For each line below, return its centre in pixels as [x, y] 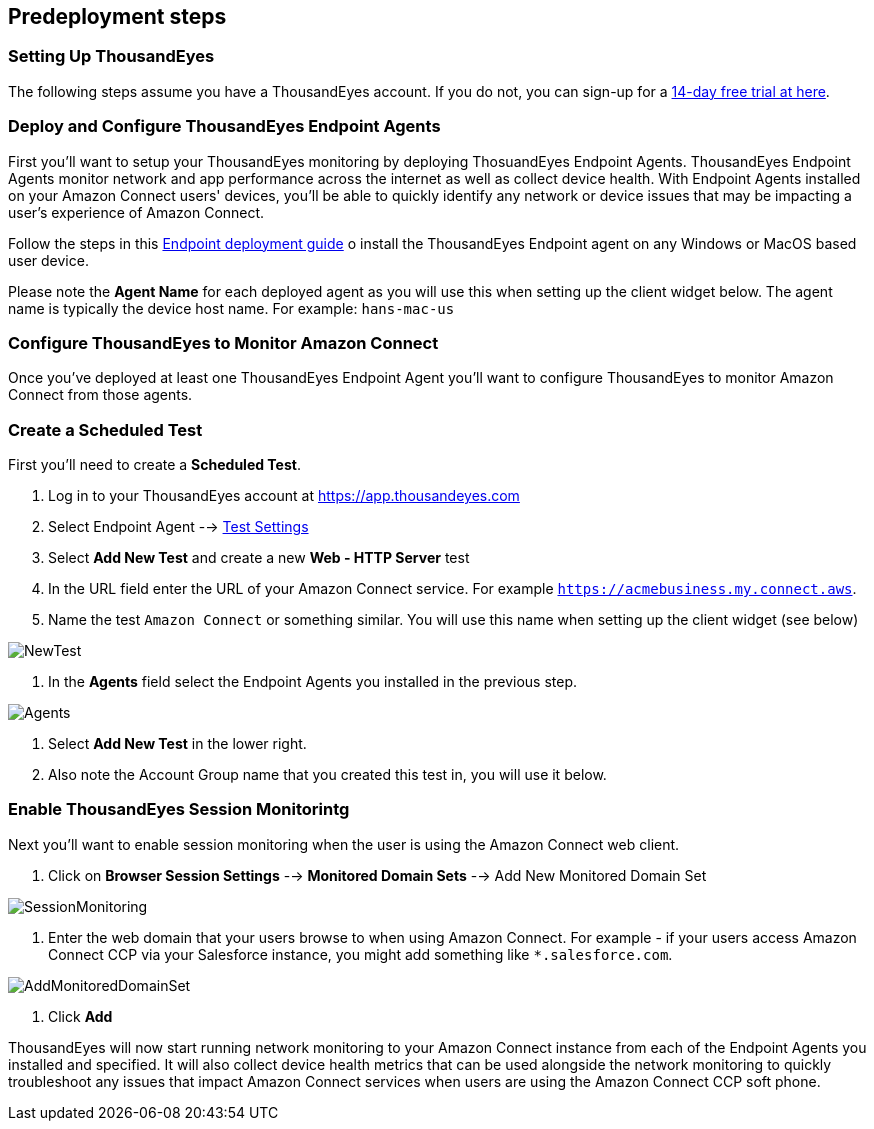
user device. [48, 260]
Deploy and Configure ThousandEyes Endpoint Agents [224, 126]
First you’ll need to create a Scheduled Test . [154, 465]
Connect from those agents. [100, 395]
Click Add [80, 1016]
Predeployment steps [117, 16]
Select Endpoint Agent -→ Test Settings [178, 527]
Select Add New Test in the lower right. [177, 744]
